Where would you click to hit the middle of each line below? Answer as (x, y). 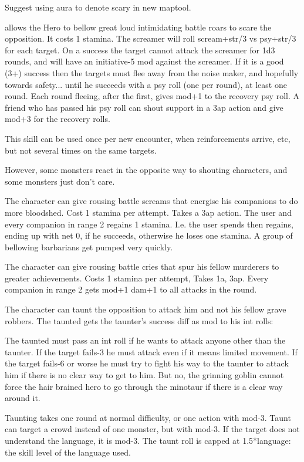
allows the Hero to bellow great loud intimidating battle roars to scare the (138, 27)
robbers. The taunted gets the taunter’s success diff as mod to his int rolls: (139, 320)
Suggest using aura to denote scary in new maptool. (98, 7)
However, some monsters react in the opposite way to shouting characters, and (146, 170)
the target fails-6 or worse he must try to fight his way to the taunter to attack (147, 363)
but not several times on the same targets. (81, 150)
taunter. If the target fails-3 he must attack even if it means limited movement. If (151, 351)
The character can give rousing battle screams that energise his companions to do (151, 201)
